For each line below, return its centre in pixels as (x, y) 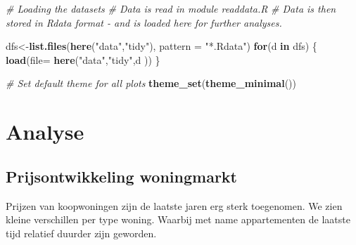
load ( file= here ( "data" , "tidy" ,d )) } (83, 59)
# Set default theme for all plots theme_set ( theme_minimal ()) (151, 83)
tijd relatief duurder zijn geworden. (81, 233)
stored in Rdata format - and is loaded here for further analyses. (144, 22)
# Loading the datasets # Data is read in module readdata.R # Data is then (171, 8)
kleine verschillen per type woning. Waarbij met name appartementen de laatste (178, 219)
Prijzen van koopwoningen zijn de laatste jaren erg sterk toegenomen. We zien (174, 205)
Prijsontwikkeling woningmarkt (121, 176)
